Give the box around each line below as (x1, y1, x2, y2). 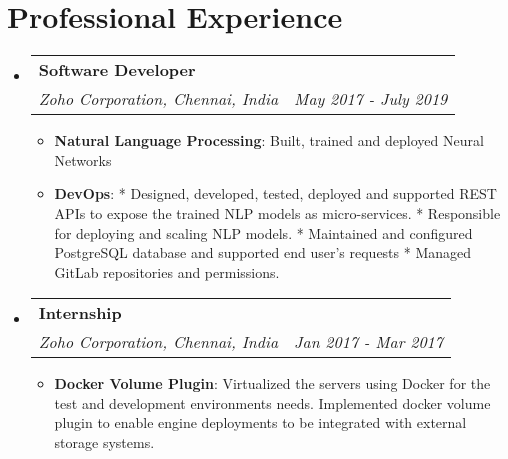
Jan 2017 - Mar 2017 (294, 330, 443, 354)
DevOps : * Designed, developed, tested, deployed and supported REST (54, 183, 497, 204)
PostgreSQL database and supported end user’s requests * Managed (54, 242, 472, 263)
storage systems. (54, 432, 155, 453)
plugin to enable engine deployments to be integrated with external (54, 412, 467, 433)
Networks (54, 149, 112, 170)
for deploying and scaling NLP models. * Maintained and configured (54, 222, 473, 243)
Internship (38, 301, 122, 325)
